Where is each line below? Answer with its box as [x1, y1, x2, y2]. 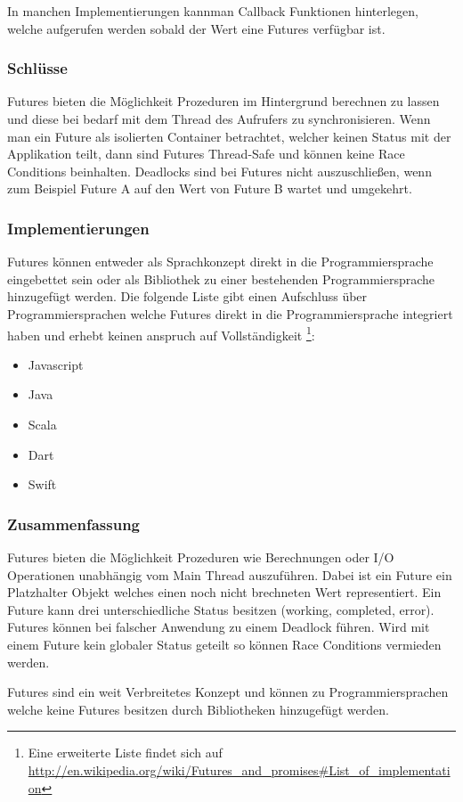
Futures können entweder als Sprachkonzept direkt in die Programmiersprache [7, 252, 434, 271]
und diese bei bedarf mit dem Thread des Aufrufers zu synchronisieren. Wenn [7, 110, 431, 127]
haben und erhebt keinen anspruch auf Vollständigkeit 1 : [7, 323, 315, 344]
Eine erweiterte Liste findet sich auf [28, 743, 223, 762]
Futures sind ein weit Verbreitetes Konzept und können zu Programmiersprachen [7, 683, 449, 701]
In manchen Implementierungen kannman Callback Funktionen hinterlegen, [7, 2, 418, 20]
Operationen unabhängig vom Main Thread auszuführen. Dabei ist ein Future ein [7, 565, 452, 584]
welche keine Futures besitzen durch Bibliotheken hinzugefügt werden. [7, 700, 389, 718]
